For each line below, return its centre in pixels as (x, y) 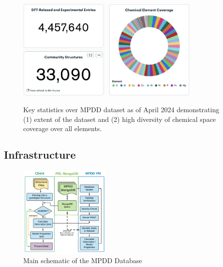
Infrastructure (40, 155)
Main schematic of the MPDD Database (83, 260)
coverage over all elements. (63, 128)
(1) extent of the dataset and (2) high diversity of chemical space (120, 119)
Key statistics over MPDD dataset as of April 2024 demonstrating (121, 110)
